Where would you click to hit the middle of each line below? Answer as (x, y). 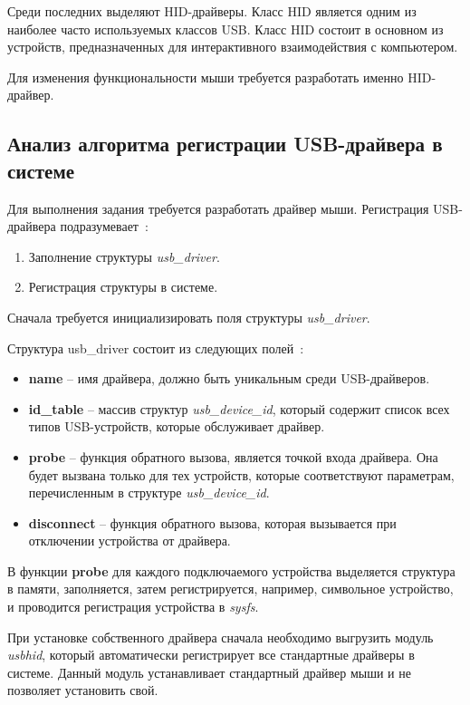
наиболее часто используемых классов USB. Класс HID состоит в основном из (225, 29)
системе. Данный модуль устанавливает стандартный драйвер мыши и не (209, 672)
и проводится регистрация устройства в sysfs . (133, 607)
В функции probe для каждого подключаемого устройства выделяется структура (231, 570)
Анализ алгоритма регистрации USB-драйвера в (225, 144)
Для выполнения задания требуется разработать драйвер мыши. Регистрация (218, 208)
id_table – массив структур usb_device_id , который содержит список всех (239, 408)
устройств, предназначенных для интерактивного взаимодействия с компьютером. (233, 47)
